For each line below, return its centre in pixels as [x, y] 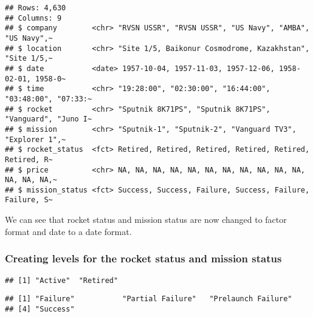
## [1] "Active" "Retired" [62, 280]
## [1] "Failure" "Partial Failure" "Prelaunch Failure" [149, 299]
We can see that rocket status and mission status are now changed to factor [146, 220]
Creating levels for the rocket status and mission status [143, 258]
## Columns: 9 [33, 18]
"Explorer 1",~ [36, 139]
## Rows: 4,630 [36, 8]
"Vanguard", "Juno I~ [49, 119]
